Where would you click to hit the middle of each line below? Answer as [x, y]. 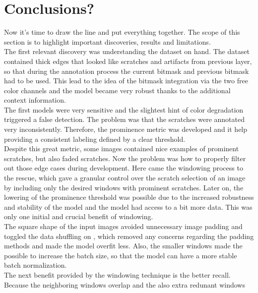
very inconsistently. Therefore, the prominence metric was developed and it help [126, 129]
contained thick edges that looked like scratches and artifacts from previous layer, [128, 61]
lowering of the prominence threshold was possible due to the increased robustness [129, 197]
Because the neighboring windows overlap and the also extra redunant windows [125, 284]
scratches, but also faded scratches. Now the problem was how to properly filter [125, 158]
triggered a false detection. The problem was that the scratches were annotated [125, 119]
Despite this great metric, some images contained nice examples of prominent [122, 148]
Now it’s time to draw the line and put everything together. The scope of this [122, 32]
